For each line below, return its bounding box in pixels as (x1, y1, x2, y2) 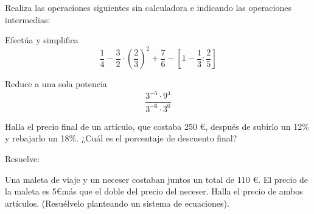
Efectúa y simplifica (5, 34, 78, 46)
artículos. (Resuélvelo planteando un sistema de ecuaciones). (5, 196, 229, 209)
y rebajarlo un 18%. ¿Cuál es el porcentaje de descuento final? (5, 132, 237, 144)
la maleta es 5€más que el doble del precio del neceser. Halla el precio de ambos (5, 185, 303, 198)
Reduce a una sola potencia (5, 77, 107, 90)
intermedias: (5, 13, 51, 26)
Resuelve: (5, 152, 40, 165)
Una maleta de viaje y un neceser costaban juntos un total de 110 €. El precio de (5, 173, 309, 185)
